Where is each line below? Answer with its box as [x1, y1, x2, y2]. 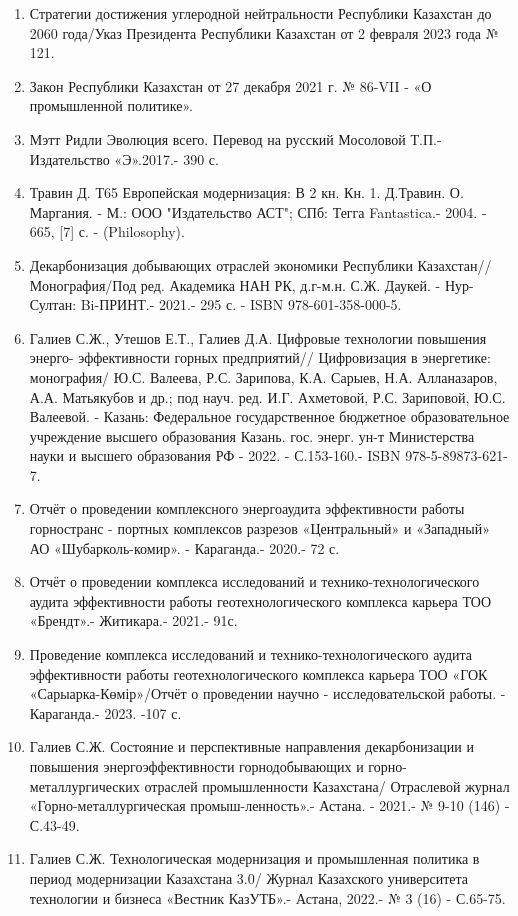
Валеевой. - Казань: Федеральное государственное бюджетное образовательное [29, 406, 510, 427]
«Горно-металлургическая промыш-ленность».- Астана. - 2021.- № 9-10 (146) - [29, 795, 510, 816]
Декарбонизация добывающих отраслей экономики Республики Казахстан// [29, 254, 492, 275]
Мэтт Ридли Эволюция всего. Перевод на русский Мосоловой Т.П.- [29, 128, 442, 149]
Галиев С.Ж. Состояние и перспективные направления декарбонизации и [29, 736, 474, 757]
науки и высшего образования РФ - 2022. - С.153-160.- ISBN [29, 445, 401, 466]
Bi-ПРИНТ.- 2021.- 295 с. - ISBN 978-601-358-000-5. [80, 294, 402, 315]
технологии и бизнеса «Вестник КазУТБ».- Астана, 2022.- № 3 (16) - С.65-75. [29, 887, 506, 908]
